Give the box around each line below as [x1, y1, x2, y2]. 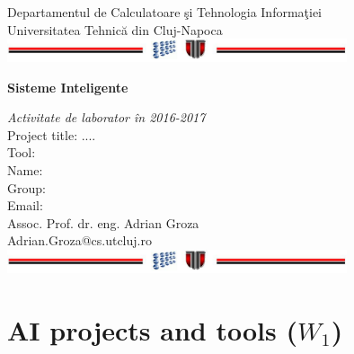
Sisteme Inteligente [7, 77, 128, 96]
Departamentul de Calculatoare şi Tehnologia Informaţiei [7, 3, 323, 21]
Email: [7, 196, 43, 215]
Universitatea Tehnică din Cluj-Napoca [7, 20, 223, 39]
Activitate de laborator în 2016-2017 [7, 108, 206, 127]
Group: [7, 178, 46, 197]
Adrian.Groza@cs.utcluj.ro [7, 231, 152, 250]
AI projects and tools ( [7, 311, 297, 348]
